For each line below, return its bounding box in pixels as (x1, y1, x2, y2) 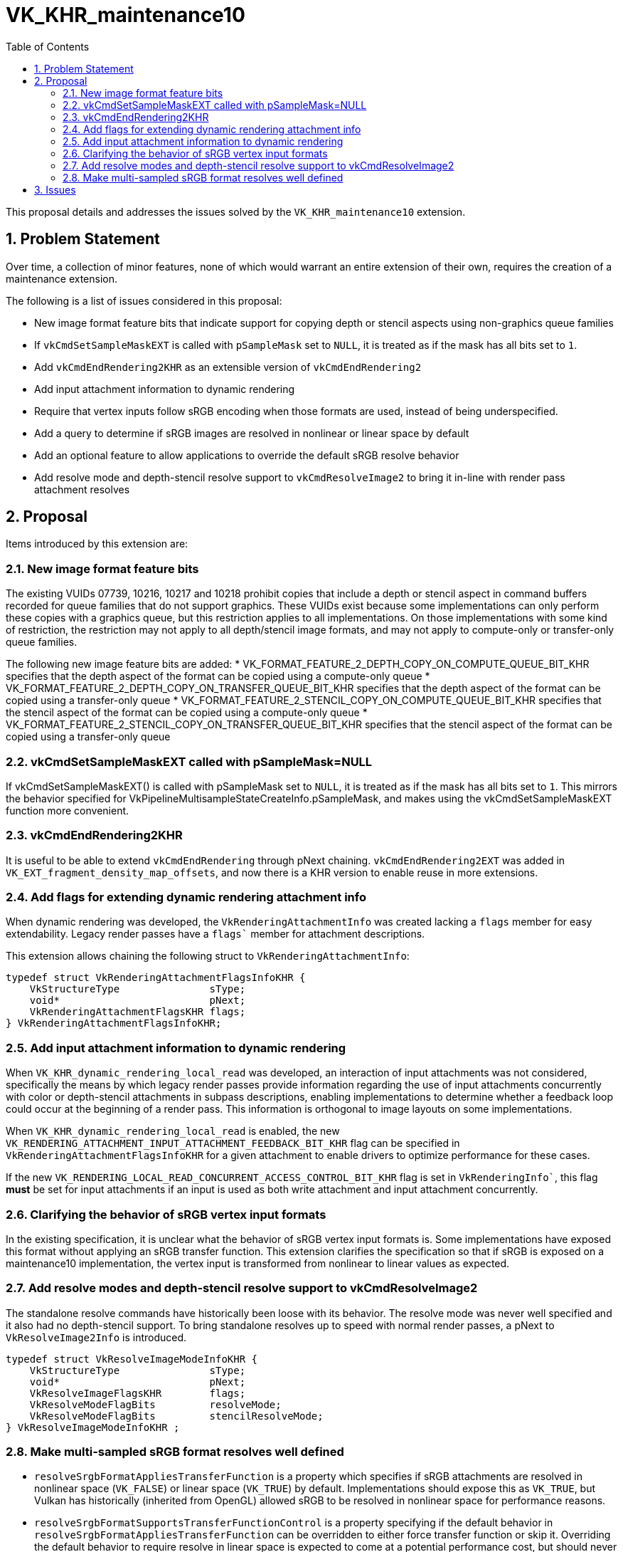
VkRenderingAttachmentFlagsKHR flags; (29, 1006, 246, 1018)
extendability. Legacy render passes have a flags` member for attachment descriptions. (6, 928, 425, 940)
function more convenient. (6, 804, 129, 817)
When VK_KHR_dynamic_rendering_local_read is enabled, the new (6, 1125, 340, 1138)
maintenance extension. (6, 272, 118, 285)
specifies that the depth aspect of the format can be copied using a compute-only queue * (6, 670, 430, 683)
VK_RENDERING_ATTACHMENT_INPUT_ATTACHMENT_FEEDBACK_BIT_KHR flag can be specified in (6, 1137, 460, 1150)
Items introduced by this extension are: (6, 538, 188, 550)
